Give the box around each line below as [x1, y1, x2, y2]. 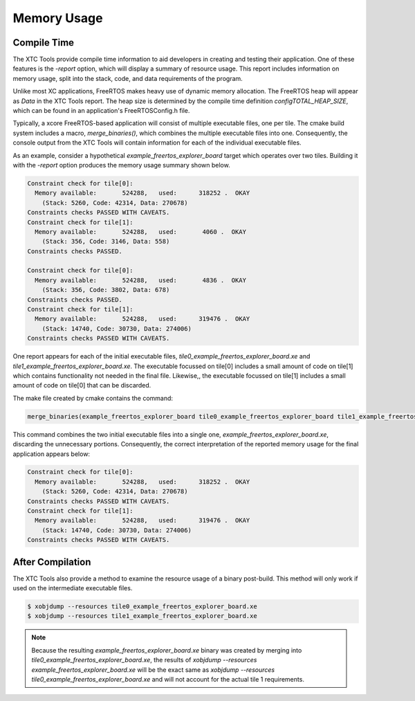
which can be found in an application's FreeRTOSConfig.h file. [12, 107, 190, 115]
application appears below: [12, 450, 90, 458]
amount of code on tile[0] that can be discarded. [12, 381, 151, 390]
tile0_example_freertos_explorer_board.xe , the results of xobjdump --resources [31, 656, 257, 664]
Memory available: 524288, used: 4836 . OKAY [35, 276, 247, 284]
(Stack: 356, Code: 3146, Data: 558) [41, 237, 170, 246]
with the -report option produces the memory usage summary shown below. [12, 161, 231, 169]
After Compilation [12, 556, 91, 567]
